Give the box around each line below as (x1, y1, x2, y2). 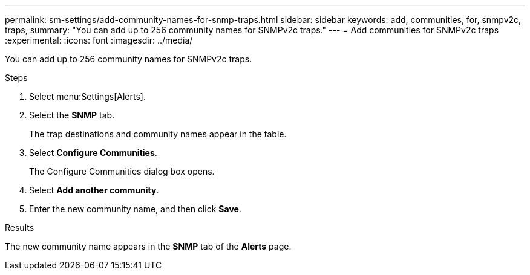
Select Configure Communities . (29, 147, 157, 158)
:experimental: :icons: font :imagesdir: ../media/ (5, 35, 193, 45)
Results (5, 222, 34, 233)
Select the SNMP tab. (29, 110, 115, 120)
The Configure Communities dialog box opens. (29, 166, 215, 176)
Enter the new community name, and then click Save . (29, 204, 241, 214)
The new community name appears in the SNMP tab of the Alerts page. (5, 241, 292, 251)
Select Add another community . (29, 185, 159, 195)
